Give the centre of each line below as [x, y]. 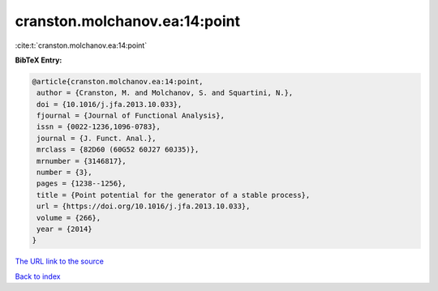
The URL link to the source [60, 261]
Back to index [38, 276]
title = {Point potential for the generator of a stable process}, [174, 195]
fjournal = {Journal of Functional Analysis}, [131, 116]
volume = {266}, [69, 218]
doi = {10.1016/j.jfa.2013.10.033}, [109, 104]
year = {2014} [64, 229]
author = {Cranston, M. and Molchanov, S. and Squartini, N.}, [165, 93]
